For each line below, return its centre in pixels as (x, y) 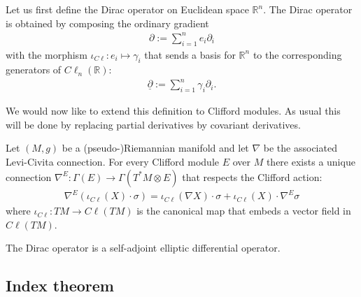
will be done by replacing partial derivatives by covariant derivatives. (153, 124)
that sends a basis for (190, 54)
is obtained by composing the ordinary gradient (107, 23)
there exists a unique (311, 162)
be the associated (300, 148)
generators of (34, 70)
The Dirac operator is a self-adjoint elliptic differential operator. (143, 248)
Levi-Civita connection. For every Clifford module (113, 162)
